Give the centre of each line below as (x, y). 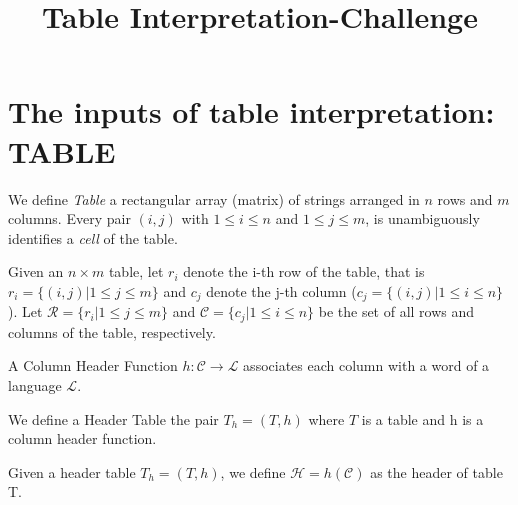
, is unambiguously (422, 218)
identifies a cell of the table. (93, 237)
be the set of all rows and (396, 311)
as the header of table (436, 471)
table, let (136, 271)
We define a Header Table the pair (113, 418)
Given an (36, 271)
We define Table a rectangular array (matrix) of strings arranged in (214, 198)
